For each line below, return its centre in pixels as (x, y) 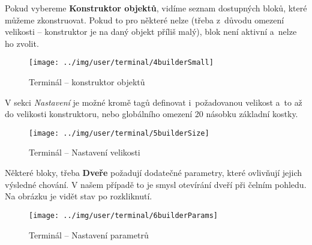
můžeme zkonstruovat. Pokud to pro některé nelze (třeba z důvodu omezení (145, 20)
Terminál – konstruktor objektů (87, 82)
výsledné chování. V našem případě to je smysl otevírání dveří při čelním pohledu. (156, 184)
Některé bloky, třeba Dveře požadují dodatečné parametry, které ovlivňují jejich (154, 173)
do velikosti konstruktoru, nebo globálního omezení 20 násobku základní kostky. (151, 114)
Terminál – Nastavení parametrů (89, 234)
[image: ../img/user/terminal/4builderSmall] (121, 63)
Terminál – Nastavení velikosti (85, 152)
